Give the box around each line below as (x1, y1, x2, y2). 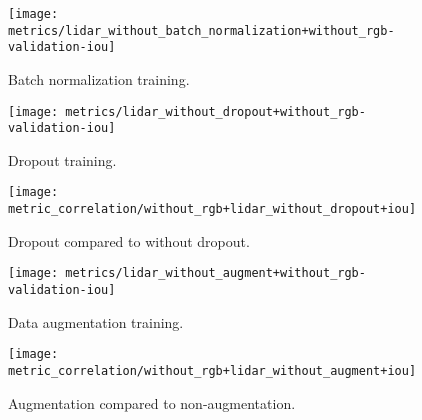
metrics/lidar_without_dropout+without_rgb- (65, 104, 366, 119)
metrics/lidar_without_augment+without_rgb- (65, 266, 366, 281)
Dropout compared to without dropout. (8, 230, 250, 251)
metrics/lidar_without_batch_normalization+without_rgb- (8, 23, 395, 38)
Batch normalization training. (8, 68, 190, 89)
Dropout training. (8, 149, 117, 170)
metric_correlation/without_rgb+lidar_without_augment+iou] (8, 363, 417, 378)
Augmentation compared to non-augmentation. (8, 392, 296, 413)
